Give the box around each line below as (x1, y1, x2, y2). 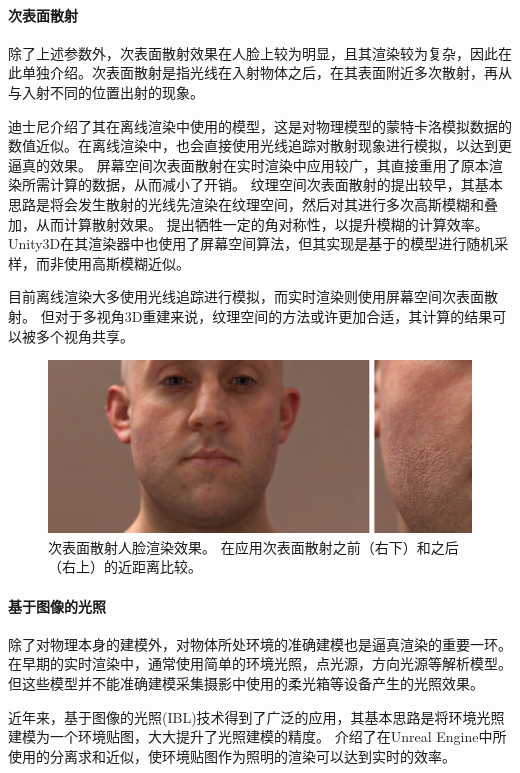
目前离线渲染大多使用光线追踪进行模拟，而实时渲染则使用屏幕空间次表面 (8, 286, 484, 307)
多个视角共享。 (35, 325, 134, 346)
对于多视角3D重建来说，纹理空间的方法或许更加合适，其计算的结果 (54, 305, 493, 326)
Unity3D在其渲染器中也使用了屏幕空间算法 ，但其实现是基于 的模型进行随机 (8, 233, 495, 254)
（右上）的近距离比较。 (48, 556, 202, 577)
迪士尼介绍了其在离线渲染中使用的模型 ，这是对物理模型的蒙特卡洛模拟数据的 (8, 115, 512, 136)
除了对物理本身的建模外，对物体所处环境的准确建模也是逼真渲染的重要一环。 (8, 633, 512, 654)
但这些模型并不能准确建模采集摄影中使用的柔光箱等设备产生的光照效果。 (8, 672, 484, 693)
